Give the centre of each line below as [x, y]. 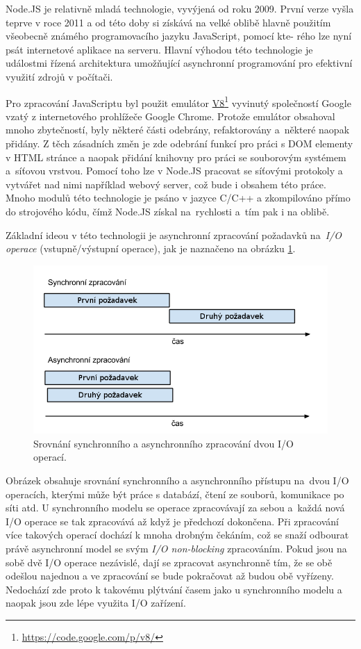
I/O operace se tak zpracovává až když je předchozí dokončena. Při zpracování [172, 521]
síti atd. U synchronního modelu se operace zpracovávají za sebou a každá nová [175, 508]
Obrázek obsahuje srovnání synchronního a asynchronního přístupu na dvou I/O [177, 480]
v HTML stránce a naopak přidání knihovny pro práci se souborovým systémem [176, 157]
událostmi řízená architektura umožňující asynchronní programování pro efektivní [179, 63]
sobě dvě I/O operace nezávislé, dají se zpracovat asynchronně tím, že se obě [169, 562]
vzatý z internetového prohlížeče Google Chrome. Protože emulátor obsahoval [170, 116]
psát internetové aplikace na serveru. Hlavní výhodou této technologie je [159, 49]
